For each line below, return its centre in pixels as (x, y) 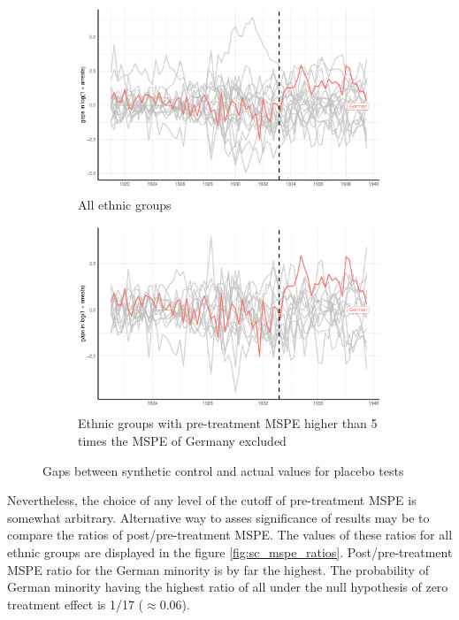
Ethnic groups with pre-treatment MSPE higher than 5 (228, 423)
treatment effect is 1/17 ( (76, 604)
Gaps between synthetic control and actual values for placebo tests (223, 470)
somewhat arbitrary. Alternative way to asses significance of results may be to (218, 517)
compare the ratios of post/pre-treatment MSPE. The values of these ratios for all (230, 535)
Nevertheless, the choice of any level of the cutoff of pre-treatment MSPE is (212, 500)
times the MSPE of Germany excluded (182, 440)
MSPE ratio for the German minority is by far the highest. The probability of (218, 569)
